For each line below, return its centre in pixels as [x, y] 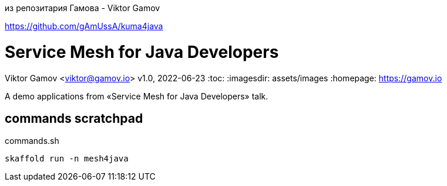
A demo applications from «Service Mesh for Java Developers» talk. [137, 96]
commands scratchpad [74, 118]
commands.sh [32, 141]
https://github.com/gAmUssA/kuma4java [84, 26]
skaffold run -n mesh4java [67, 159]
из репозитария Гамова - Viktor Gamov [83, 8]
